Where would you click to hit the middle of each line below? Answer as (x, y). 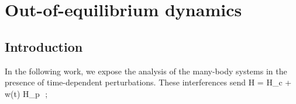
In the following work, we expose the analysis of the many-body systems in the (146, 71)
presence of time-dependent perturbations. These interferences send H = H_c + (148, 82)
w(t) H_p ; (26, 93)
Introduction (44, 46)
